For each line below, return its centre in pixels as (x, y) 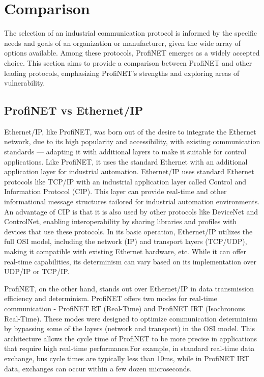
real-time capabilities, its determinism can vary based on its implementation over (130, 261)
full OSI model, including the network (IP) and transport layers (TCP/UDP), (126, 241)
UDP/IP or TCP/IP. (37, 271)
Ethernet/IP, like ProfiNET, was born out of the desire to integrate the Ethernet (130, 131)
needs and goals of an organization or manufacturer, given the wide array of (122, 43)
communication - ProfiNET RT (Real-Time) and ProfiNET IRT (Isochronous (125, 308)
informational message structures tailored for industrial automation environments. (132, 201)
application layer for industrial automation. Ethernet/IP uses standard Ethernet (129, 171)
